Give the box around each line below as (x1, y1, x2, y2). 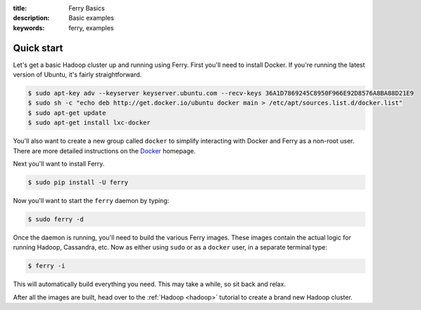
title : (13, 4, 27, 12)
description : (13, 14, 50, 22)
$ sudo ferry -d (27, 215, 84, 223)
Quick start (13, 42, 63, 54)
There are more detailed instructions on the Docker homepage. (13, 146, 196, 155)
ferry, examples (68, 23, 114, 32)
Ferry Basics (68, 4, 105, 12)
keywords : (13, 23, 45, 32)
